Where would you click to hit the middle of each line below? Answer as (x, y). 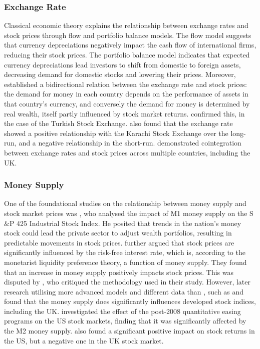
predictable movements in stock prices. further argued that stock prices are (119, 242)
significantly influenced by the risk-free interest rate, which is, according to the (125, 252)
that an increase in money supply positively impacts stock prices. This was (119, 272)
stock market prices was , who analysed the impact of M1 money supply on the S (129, 213)
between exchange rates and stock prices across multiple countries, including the (127, 152)
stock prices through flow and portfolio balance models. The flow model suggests (128, 35)
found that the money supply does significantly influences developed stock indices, (130, 301)
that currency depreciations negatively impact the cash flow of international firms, (130, 45)
